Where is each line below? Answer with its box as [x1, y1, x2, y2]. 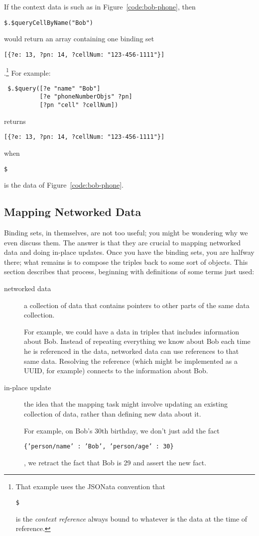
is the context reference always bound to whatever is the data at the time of [15, 513, 248, 524]
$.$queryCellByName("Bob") [4, 19, 93, 26]
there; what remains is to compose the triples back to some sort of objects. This [4, 256, 248, 267]
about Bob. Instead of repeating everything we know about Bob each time [24, 336, 251, 346]
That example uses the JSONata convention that [15, 481, 165, 492]
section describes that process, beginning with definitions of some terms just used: [4, 266, 255, 277]
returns [4, 115, 26, 126]
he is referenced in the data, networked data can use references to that [24, 345, 239, 356]
